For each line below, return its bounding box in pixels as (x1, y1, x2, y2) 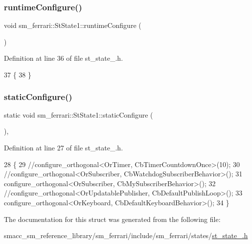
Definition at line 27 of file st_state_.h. (4, 143, 123, 152)
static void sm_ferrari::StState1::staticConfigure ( (4, 109, 153, 120)
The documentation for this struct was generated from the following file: (4, 214, 221, 224)
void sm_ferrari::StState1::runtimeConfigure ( (4, 20, 141, 30)
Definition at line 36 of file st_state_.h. (4, 53, 123, 63)
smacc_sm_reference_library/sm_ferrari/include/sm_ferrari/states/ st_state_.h (4, 230, 248, 241)
